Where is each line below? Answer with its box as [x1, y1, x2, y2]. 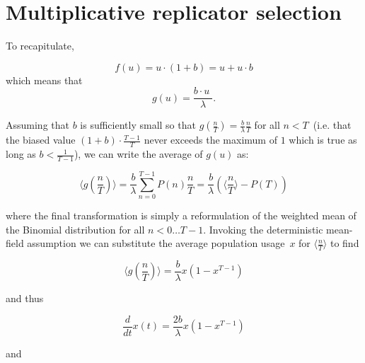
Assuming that [6, 117, 69, 132]
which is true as [289, 132, 357, 147]
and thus [6, 291, 44, 306]
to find [330, 236, 359, 250]
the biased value [6, 132, 76, 147]
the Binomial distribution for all [6, 221, 145, 236]
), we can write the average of [74, 146, 203, 161]
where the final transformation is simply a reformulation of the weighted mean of [6, 207, 357, 222]
